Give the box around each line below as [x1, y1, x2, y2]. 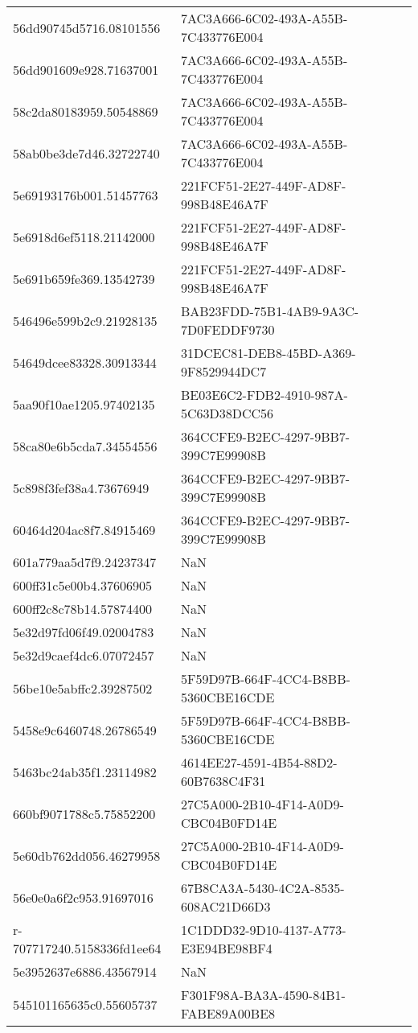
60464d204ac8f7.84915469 [13, 520, 156, 539]
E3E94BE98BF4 [180, 939, 273, 957]
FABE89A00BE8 [180, 1004, 276, 1023]
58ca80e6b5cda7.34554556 [13, 436, 158, 455]
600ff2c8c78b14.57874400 [13, 599, 152, 618]
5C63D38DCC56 [180, 404, 274, 422]
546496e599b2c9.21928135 [13, 311, 158, 330]
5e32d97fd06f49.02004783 [13, 623, 154, 641]
